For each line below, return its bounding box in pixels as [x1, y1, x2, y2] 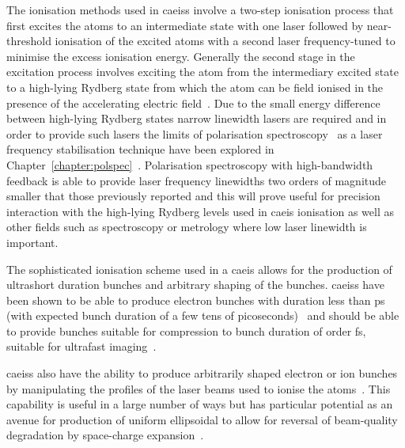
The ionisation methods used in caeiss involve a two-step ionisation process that [6, 2, 394, 17]
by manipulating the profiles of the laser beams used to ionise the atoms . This [6, 380, 391, 397]
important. [6, 233, 59, 250]
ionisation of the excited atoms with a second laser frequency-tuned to [55, 32, 396, 49]
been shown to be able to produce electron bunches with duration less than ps [6, 291, 385, 308]
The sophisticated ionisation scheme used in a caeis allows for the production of [6, 260, 392, 277]
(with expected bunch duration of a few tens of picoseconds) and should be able [6, 307, 399, 324]
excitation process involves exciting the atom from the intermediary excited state [6, 63, 399, 80]
